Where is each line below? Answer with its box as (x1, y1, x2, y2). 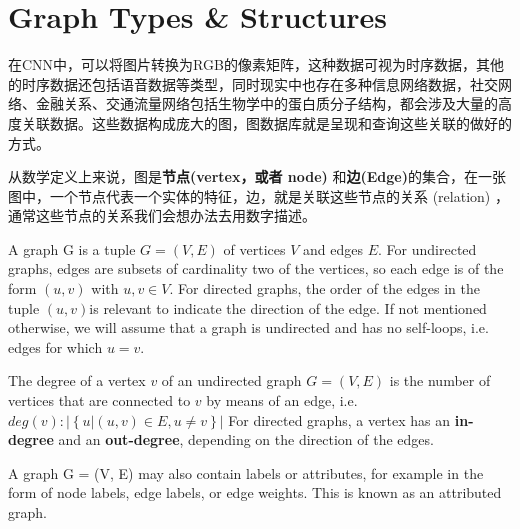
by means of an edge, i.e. (206, 390, 358, 411)
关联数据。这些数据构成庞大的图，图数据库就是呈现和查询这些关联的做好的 (21, 112, 512, 133)
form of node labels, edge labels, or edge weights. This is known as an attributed (8, 482, 502, 503)
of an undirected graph (161, 370, 302, 391)
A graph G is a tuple (8, 238, 136, 259)
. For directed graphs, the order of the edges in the (169, 278, 480, 299)
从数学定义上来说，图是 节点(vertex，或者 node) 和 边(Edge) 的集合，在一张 (8, 166, 506, 187)
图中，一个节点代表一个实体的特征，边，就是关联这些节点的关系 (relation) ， (8, 185, 509, 206)
